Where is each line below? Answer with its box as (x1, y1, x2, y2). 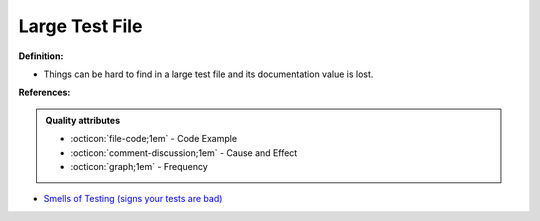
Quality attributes (45, 114, 120, 126)
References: (18, 86, 71, 99)
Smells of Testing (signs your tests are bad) (43, 193, 223, 205)
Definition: (18, 50, 64, 62)
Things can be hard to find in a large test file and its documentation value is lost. (43, 68, 374, 80)
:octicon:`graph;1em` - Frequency (70, 160, 209, 172)
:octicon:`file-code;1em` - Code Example (70, 133, 238, 145)
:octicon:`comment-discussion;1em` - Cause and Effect (70, 146, 298, 159)
